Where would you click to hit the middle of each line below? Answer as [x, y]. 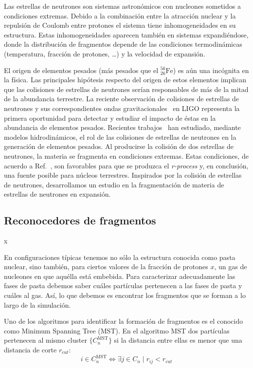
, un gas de [231, 267]
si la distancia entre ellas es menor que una [178, 340]
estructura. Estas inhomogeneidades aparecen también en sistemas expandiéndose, [126, 34]
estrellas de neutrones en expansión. [57, 194]
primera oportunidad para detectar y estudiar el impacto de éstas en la [110, 118]
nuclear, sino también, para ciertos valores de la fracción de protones [106, 267]
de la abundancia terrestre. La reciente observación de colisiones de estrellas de [122, 99]
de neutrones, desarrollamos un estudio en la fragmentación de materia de [114, 184]
